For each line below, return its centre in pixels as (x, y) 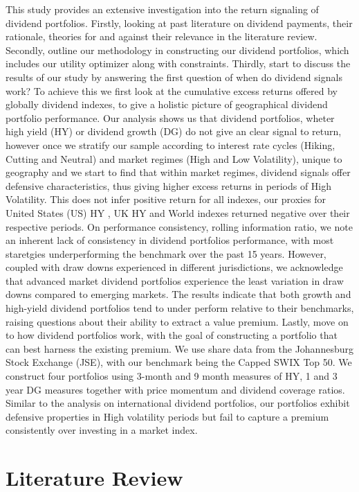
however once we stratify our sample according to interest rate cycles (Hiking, (171, 144)
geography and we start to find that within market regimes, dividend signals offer (178, 172)
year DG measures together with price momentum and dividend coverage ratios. (175, 389)
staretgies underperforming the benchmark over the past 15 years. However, (166, 253)
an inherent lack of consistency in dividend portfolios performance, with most (170, 240)
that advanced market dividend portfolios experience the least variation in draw (175, 280)
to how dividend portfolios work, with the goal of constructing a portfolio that (172, 335)
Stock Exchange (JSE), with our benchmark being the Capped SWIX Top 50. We (179, 362)
